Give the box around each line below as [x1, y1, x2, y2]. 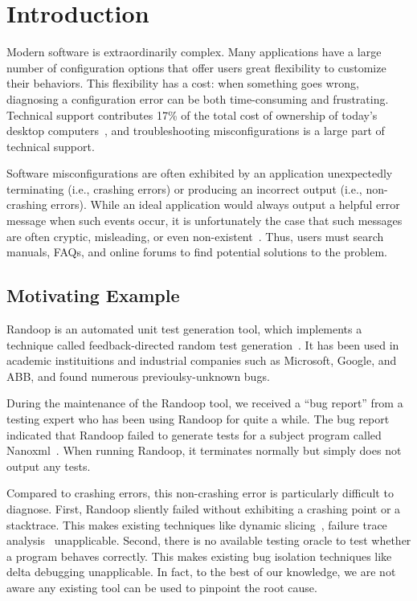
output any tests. [6, 457, 91, 474]
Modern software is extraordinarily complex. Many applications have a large [6, 43, 382, 60]
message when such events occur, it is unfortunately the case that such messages [6, 212, 403, 229]
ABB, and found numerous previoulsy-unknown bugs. [6, 367, 270, 384]
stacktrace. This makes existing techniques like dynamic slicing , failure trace [6, 516, 387, 533]
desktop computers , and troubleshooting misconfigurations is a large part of [6, 122, 385, 139]
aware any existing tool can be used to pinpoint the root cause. [6, 579, 317, 595]
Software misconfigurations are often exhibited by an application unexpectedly [6, 165, 393, 182]
